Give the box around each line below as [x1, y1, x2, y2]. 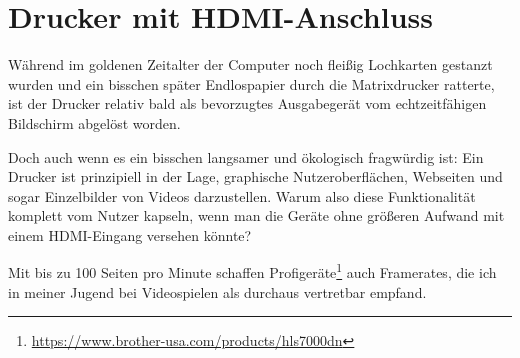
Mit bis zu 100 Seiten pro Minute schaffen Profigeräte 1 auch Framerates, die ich [8, 259, 497, 283]
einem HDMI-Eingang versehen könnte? [8, 224, 252, 245]
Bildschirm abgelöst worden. [8, 112, 181, 133]
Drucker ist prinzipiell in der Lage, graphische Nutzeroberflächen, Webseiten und [8, 166, 503, 187]
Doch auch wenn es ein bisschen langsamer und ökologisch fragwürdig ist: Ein [8, 146, 484, 167]
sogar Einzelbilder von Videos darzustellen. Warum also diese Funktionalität [8, 185, 476, 206]
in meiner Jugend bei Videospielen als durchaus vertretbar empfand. [8, 281, 427, 302]
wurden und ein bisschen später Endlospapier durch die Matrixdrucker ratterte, [8, 73, 495, 94]
